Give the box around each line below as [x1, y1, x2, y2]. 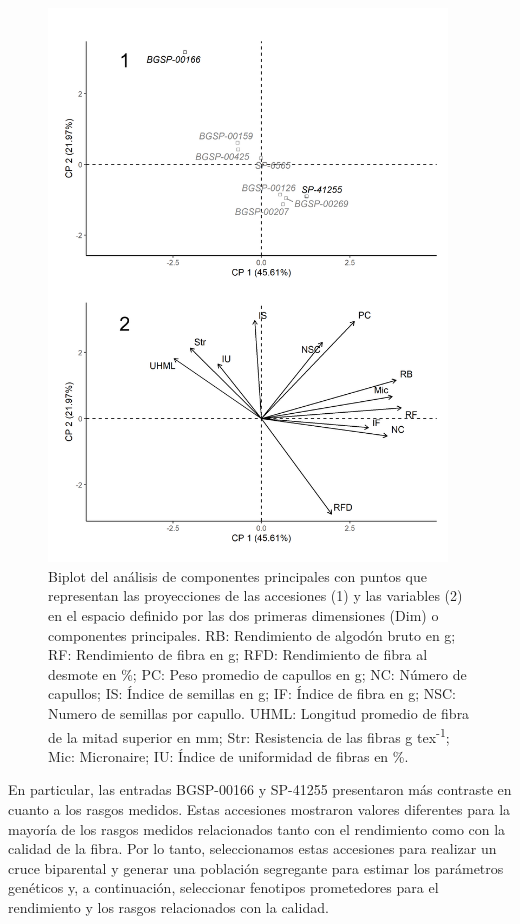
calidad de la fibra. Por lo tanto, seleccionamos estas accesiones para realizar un [8, 838, 497, 859]
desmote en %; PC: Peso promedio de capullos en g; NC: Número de [48, 663, 467, 684]
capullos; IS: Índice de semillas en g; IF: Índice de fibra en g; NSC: [48, 683, 457, 704]
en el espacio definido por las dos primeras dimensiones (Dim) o [48, 605, 439, 626]
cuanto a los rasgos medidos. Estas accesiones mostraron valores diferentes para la [8, 799, 511, 820]
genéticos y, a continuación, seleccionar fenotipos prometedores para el [8, 877, 439, 898]
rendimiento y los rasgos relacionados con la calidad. [8, 897, 329, 917]
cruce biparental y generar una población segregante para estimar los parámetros [8, 857, 504, 878]
